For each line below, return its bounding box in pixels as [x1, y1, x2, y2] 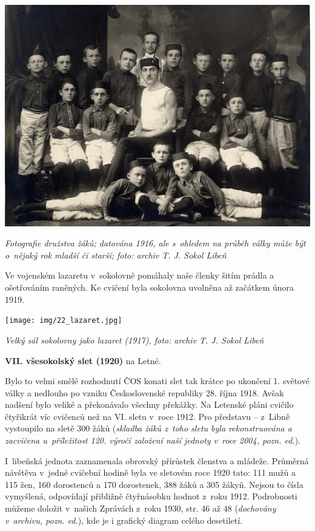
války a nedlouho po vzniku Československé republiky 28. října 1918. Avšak [5, 386, 284, 399]
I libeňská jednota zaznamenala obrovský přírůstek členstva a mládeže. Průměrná [5, 454, 309, 467]
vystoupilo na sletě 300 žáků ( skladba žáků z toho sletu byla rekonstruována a [5, 422, 292, 435]
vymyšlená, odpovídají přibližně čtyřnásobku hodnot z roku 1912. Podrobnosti [5, 490, 297, 502]
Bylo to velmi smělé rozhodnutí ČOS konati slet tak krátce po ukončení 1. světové [5, 374, 310, 387]
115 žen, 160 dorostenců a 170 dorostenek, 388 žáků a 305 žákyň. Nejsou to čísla [5, 478, 303, 490]
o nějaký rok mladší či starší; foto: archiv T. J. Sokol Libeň [5, 248, 227, 261]
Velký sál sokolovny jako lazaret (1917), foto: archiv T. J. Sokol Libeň [5, 333, 264, 346]
